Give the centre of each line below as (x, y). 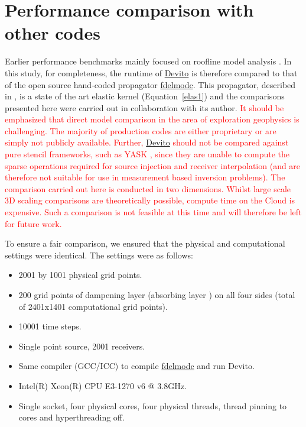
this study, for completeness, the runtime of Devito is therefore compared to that (151, 72)
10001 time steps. (50, 326)
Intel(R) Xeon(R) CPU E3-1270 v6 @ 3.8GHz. (102, 385)
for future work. (33, 223)
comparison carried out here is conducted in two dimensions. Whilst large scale (148, 188)
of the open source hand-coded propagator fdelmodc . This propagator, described (150, 84)
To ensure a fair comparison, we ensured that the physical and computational (145, 243)
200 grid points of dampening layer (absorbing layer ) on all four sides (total (157, 295)
